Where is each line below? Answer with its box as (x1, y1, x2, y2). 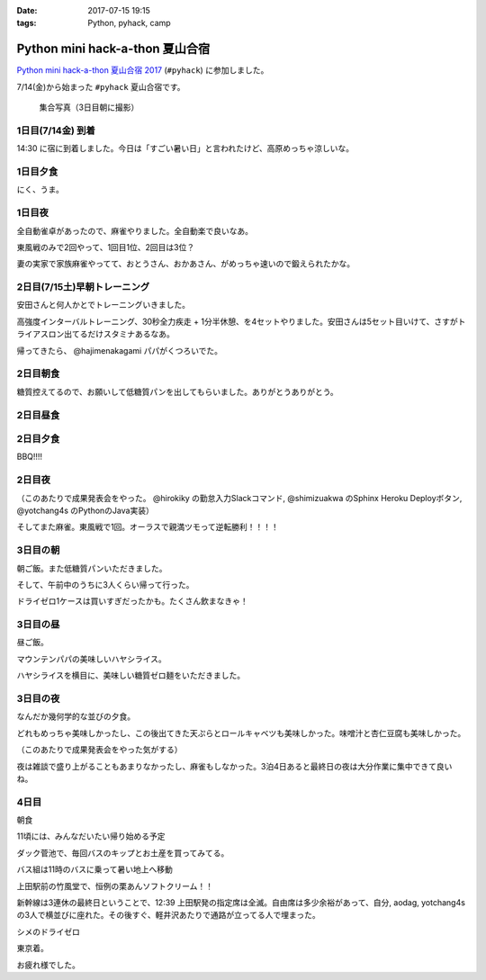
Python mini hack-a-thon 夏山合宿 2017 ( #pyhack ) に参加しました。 (16, 65, 269, 76)
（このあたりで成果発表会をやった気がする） (16, 744, 183, 755)
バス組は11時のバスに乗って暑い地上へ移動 (16, 864, 173, 875)
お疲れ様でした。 (16, 959, 80, 970)
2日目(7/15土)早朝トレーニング (16, 281, 150, 293)
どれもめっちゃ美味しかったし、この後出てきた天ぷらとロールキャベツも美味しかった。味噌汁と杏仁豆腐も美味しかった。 (16, 727, 466, 738)
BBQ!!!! (16, 451, 43, 463)
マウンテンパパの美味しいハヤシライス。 (16, 653, 166, 664)
